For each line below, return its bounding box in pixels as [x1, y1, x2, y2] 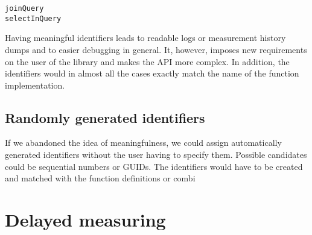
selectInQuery [5, 14, 62, 23]
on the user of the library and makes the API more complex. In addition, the [5, 55, 290, 67]
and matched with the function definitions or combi [5, 172, 196, 184]
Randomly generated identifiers [5, 108, 205, 127]
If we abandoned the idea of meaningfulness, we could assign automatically [5, 136, 282, 149]
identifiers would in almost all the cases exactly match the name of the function [5, 67, 299, 80]
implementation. [5, 78, 65, 91]
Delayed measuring [5, 207, 166, 232]
